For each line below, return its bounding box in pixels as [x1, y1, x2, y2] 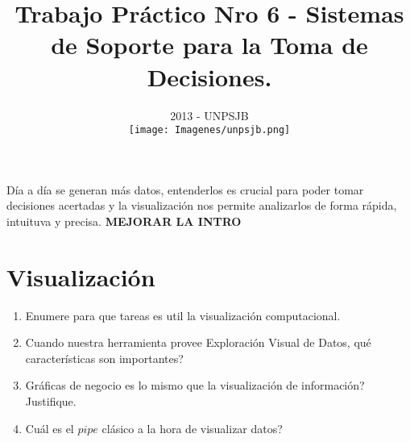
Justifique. [25, 393, 77, 410]
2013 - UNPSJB [170, 106, 249, 123]
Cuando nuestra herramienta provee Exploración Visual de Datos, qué [25, 334, 371, 351]
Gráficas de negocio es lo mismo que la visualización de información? [25, 377, 365, 394]
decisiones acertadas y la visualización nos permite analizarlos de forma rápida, [6, 197, 397, 214]
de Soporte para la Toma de [51, 28, 368, 61]
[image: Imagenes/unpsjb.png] [128, 124, 291, 136]
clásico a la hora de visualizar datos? [101, 419, 283, 436]
